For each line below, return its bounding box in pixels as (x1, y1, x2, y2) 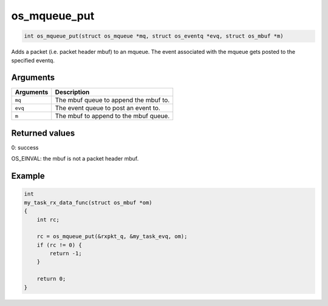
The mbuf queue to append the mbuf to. (55, 96, 170, 104)
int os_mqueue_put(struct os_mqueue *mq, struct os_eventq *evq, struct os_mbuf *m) (24, 33, 284, 39)
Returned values (11, 128, 75, 138)
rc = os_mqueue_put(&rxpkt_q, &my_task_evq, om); (36, 233, 188, 240)
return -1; (49, 250, 82, 257)
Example (11, 171, 45, 181)
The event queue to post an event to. (55, 104, 161, 112)
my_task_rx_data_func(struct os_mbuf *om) (24, 199, 152, 206)
